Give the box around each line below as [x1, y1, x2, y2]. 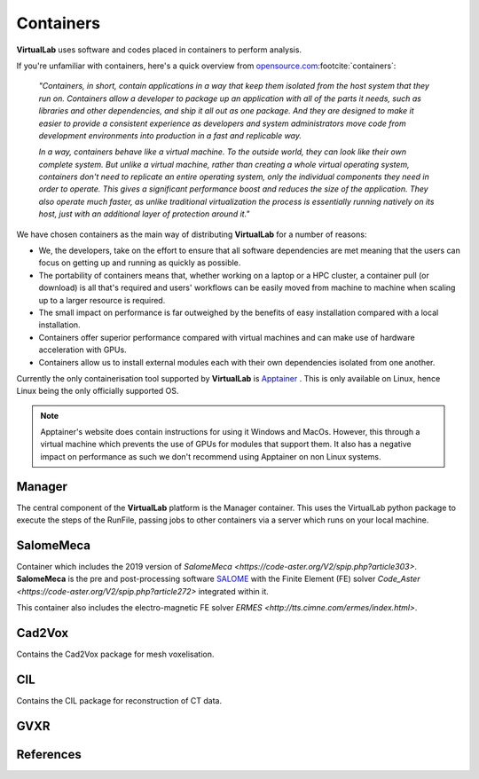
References [16, 746, 82, 762]
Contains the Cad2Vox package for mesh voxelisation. [16, 649, 215, 660]
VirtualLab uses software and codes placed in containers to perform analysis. [16, 44, 302, 55]
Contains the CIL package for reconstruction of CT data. [16, 696, 223, 706]
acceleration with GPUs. [38, 344, 128, 355]
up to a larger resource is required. [38, 295, 166, 305]
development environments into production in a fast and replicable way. [38, 130, 302, 141]
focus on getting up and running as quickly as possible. [38, 257, 241, 268]
